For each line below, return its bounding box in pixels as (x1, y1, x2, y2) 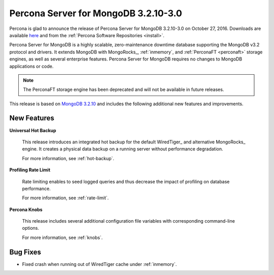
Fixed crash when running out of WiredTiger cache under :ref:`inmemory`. (22, 261, 177, 267)
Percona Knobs (9, 206, 43, 212)
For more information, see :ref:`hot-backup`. (22, 155, 114, 161)
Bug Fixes (9, 248, 42, 256)
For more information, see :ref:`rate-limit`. (22, 195, 109, 201)
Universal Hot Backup (9, 127, 56, 133)
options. (22, 225, 40, 231)
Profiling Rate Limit (9, 167, 51, 173)
